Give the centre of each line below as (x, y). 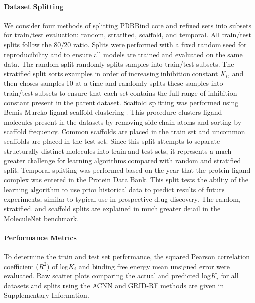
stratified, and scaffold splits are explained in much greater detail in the (112, 209)
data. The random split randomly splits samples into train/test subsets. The (119, 64)
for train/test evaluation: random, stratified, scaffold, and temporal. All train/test (127, 35)
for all (230, 276)
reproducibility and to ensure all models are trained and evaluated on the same (123, 54)
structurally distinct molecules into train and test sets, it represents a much (118, 151)
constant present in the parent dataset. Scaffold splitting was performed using (121, 102)
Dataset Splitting (34, 6)
